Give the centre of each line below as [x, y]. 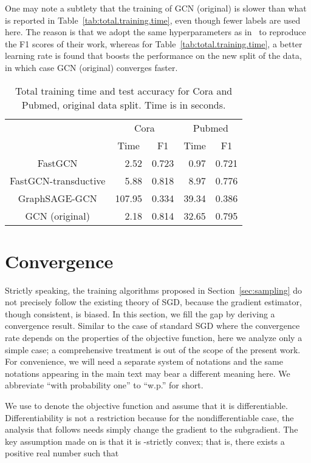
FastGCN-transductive [58, 180]
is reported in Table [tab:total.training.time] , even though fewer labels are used [153, 20]
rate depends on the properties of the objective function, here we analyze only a [154, 338]
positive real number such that [62, 453]
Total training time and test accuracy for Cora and [124, 90]
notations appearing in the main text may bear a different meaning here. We [148, 373]
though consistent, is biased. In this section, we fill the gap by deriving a [140, 313]
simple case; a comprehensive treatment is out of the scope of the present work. [153, 349]
